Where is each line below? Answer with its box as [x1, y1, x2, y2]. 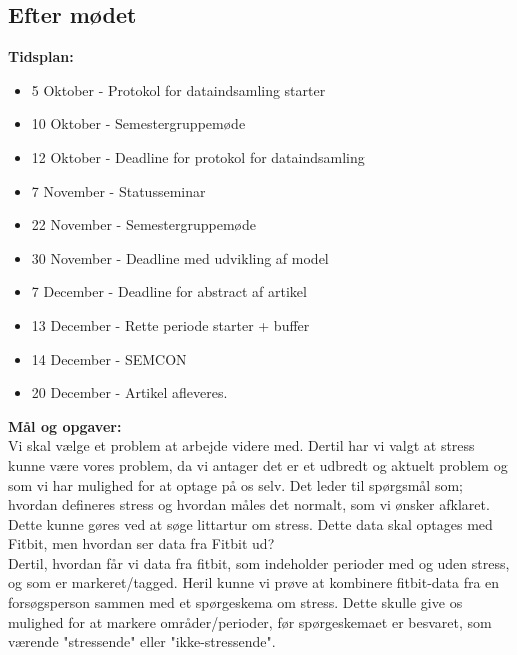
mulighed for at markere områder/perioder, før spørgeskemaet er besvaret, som [8, 611, 492, 632]
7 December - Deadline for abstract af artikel [31, 281, 307, 302]
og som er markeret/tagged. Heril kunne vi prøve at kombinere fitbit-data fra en [8, 572, 500, 593]
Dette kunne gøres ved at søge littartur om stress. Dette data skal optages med [8, 513, 493, 534]
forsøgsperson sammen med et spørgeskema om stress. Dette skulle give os [8, 592, 463, 613]
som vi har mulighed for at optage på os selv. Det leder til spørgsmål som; [8, 474, 463, 495]
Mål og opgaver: [8, 415, 122, 436]
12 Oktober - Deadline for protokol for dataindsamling [31, 146, 365, 167]
